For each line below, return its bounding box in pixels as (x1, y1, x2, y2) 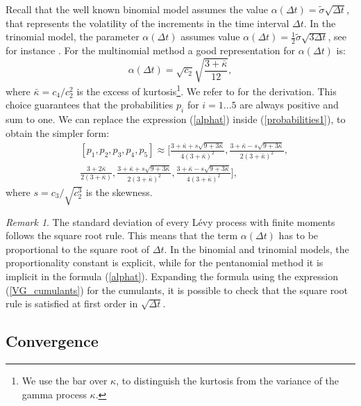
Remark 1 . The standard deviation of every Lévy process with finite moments (6, 214, 335, 229)
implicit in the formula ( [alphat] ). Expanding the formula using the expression (6, 268, 338, 283)
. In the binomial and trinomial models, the (164, 241, 349, 256)
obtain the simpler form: (6, 125, 110, 140)
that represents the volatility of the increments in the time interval (6, 15, 289, 30)
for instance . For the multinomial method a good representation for (6, 43, 296, 58)
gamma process (22, 387, 87, 401)
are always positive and (240, 97, 339, 112)
